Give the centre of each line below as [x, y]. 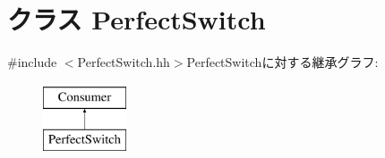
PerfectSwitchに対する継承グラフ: [282, 62]
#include [32, 62]
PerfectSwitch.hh [124, 62]
